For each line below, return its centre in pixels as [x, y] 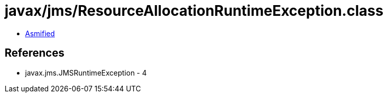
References [35, 53]
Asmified [40, 33]
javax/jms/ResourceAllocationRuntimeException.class [194, 11]
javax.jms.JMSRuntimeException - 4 [86, 72]
